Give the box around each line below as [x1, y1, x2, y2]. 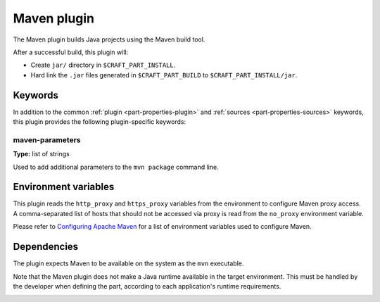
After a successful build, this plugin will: [13, 48, 129, 56]
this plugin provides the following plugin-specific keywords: [13, 118, 186, 126]
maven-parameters [13, 134, 81, 144]
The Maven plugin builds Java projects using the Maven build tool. [13, 35, 205, 44]
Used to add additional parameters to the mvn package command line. [13, 163, 219, 171]
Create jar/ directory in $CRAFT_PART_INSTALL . [30, 61, 176, 70]
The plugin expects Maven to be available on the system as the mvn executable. [13, 259, 244, 268]
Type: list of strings [13, 150, 70, 158]
